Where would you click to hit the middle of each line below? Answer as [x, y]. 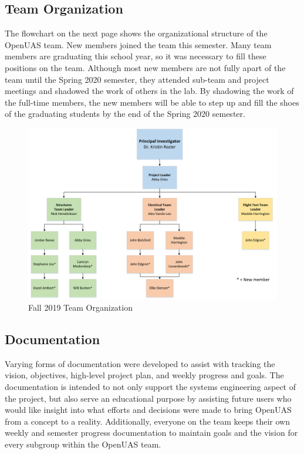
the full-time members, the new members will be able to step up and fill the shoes [152, 102]
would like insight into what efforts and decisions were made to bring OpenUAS [148, 410]
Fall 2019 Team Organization [80, 307]
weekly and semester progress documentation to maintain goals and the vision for [151, 433]
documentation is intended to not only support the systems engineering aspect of [150, 387]
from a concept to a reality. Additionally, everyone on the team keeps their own [147, 421]
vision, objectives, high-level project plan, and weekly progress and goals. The [144, 375]
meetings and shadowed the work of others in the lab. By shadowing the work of [149, 91]
